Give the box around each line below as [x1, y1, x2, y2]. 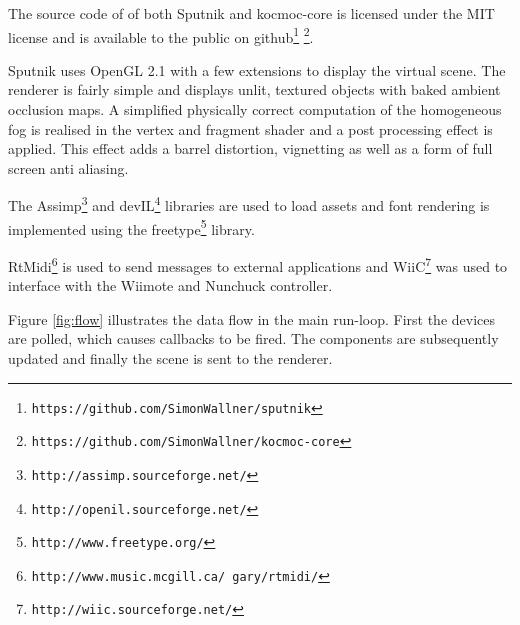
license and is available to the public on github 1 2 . [8, 23, 314, 47]
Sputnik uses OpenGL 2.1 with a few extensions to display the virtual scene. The [8, 59, 506, 80]
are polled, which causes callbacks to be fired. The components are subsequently [8, 328, 499, 349]
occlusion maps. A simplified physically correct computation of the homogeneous [8, 99, 502, 120]
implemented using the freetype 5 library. [8, 215, 255, 239]
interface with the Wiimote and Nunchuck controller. [8, 275, 333, 296]
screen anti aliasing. [8, 157, 129, 178]
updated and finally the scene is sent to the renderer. [8, 347, 333, 368]
